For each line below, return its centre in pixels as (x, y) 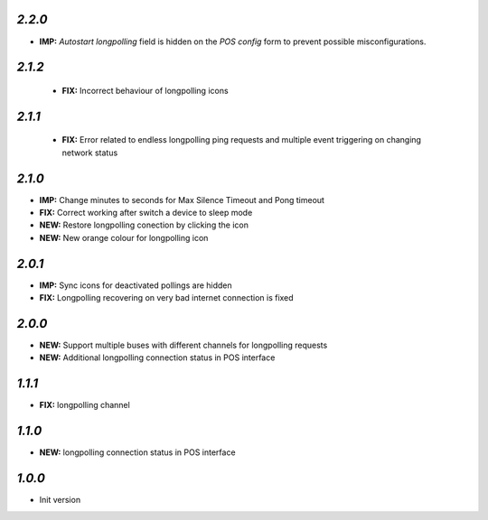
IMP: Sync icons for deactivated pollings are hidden (136, 285)
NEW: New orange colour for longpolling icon (124, 237)
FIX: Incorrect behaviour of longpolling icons (145, 90)
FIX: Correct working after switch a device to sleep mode (146, 213)
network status (90, 153)
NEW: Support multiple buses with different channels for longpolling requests (183, 345)
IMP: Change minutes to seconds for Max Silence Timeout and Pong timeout (182, 200)
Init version (60, 500)
